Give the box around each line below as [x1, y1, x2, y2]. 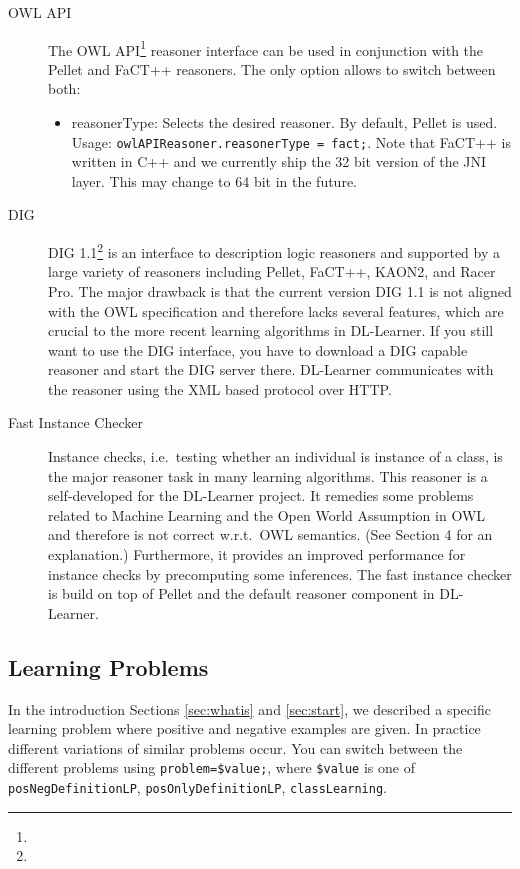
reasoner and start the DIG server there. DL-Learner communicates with [48, 359, 494, 380]
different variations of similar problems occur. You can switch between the [8, 737, 463, 758]
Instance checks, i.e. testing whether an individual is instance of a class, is [48, 446, 503, 467]
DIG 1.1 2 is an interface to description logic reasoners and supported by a [48, 239, 500, 262]
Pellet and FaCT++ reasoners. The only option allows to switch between [48, 58, 496, 79]
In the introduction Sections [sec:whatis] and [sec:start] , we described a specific [8, 698, 491, 719]
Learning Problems [8, 651, 209, 682]
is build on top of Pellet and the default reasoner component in [48, 583, 435, 604]
